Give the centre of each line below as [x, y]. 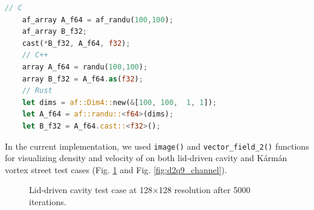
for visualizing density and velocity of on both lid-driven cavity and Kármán [146, 158]
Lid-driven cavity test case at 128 [91, 190]
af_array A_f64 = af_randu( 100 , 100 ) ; [98, 20]
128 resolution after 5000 [205, 190]
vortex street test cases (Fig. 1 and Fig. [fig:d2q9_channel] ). [116, 169]
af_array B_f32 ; [55, 32]
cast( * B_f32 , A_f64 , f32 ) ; [76, 43]
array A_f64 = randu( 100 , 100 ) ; [85, 67]
